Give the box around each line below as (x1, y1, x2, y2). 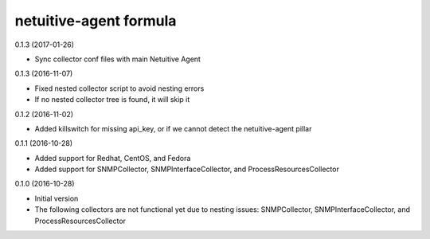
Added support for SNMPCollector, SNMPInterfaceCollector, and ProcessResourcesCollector (34, 164, 340, 174)
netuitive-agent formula (14, 12, 177, 29)
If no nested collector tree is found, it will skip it (34, 95, 190, 104)
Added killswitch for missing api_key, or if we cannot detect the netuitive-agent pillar (34, 123, 312, 133)
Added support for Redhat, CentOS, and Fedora (34, 153, 191, 163)
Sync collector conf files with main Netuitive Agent (34, 54, 201, 64)
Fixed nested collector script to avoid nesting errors (34, 84, 205, 93)
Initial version (34, 194, 79, 203)
